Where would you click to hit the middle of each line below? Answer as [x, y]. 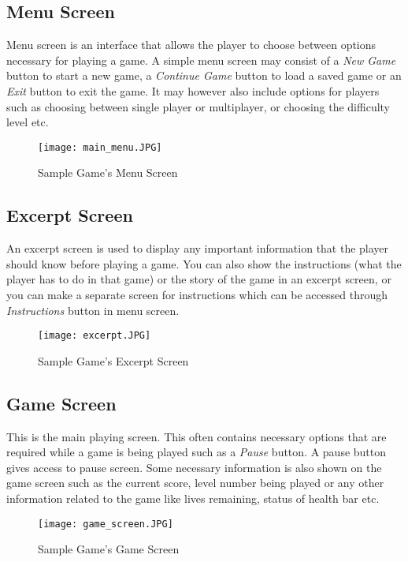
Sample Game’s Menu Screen [108, 172]
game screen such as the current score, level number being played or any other [195, 483]
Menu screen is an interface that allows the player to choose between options [191, 45]
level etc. [28, 122]
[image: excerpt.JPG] [95, 336]
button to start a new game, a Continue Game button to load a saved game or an [204, 75]
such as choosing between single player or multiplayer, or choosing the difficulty [198, 106]
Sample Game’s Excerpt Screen [113, 360]
